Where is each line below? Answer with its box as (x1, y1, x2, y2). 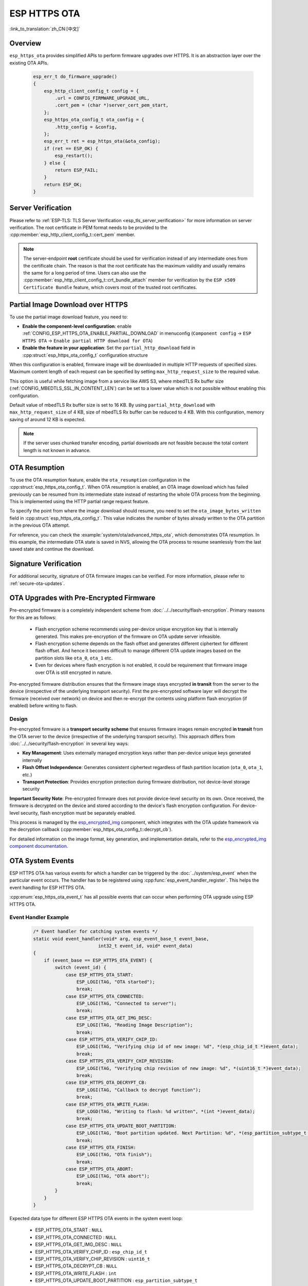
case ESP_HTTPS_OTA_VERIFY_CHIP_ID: (65, 1037, 158, 1043)
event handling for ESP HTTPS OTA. (9, 884, 86, 890)
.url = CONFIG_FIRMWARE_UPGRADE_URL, (54, 95, 150, 101)
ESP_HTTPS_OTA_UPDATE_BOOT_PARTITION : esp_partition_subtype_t (35, 1277, 198, 1283)
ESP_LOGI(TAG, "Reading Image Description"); (76, 1022, 193, 1028)
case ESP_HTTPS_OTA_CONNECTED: (65, 993, 145, 999)
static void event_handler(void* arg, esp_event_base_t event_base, (33, 936, 209, 941)
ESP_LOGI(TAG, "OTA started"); (76, 979, 155, 985)
